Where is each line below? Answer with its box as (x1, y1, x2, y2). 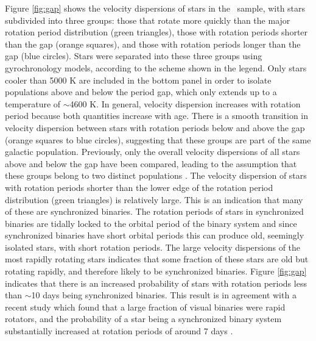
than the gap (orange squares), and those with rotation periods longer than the (5, 37, 301, 50)
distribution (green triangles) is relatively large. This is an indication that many (5, 193, 303, 206)
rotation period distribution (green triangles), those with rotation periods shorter (5, 26, 308, 38)
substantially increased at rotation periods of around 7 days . (5, 325, 233, 337)
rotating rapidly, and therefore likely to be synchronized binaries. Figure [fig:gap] (5, 265, 307, 278)
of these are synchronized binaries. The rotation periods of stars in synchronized (5, 205, 304, 218)
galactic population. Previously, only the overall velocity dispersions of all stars (5, 145, 300, 158)
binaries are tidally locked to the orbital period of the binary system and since (5, 217, 297, 229)
